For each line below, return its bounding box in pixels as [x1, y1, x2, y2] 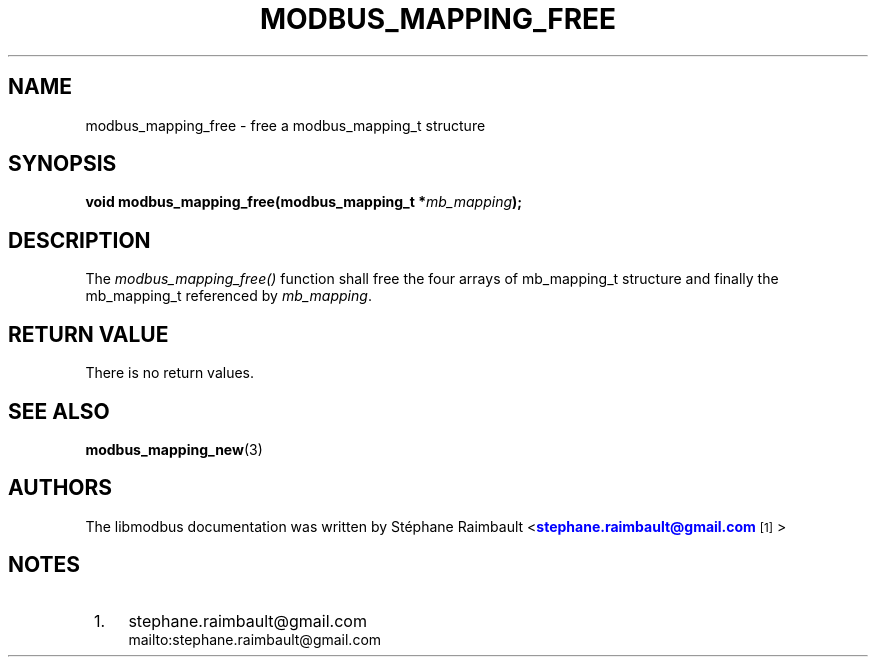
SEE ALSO [8, 398, 110, 424]
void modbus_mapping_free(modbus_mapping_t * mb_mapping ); [85, 193, 523, 211]
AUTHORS [8, 475, 113, 501]
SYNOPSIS [8, 151, 117, 177]
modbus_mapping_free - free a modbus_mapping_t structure [85, 116, 486, 134]
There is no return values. [85, 364, 254, 382]
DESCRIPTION [8, 227, 151, 253]
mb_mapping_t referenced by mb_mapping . [85, 287, 372, 305]
